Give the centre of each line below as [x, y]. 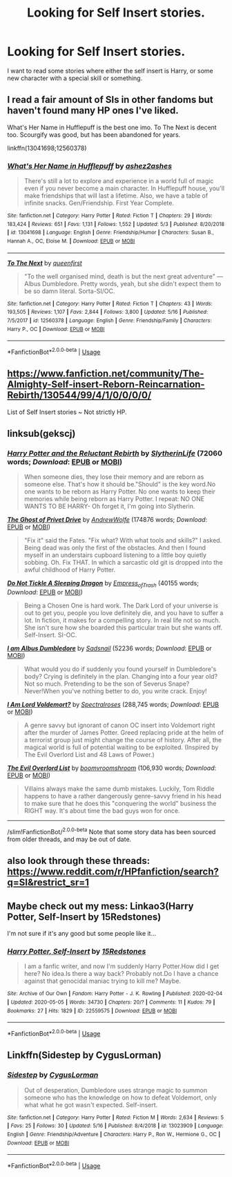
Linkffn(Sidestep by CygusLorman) [85, 1055]
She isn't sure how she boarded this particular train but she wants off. [123, 628]
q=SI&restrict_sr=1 [48, 883]
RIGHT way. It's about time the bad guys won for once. [102, 811]
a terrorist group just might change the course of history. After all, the [123, 740]
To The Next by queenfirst [45, 263]
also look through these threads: [79, 861]
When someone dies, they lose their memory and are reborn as [114, 477]
